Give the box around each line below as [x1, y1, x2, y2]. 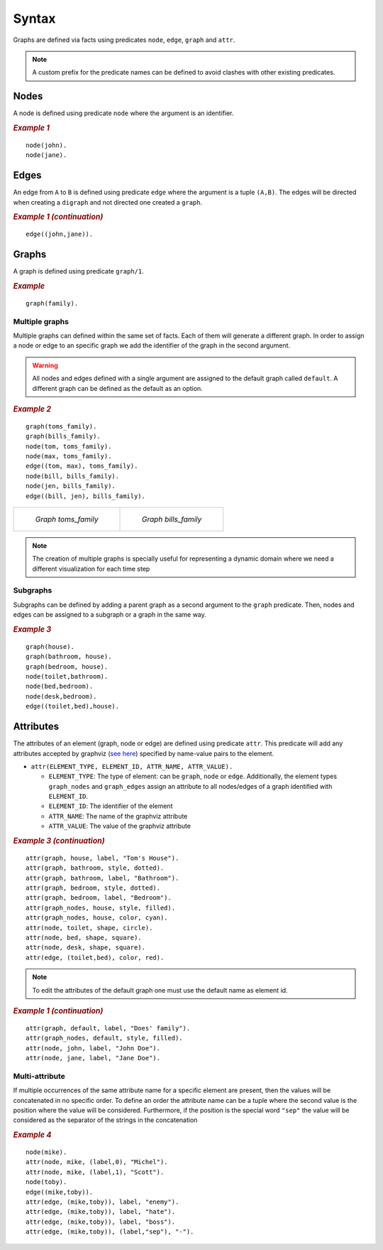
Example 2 [13, 404, 52, 414]
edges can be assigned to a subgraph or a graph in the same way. [13, 610, 207, 619]
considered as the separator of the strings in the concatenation [13, 1116, 198, 1124]
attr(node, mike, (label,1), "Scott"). [26, 1168, 165, 1176]
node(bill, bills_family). [26, 472, 120, 480]
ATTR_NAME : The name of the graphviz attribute [48, 812, 188, 820]
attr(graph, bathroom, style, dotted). [26, 864, 165, 872]
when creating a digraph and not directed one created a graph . [13, 198, 203, 206]
